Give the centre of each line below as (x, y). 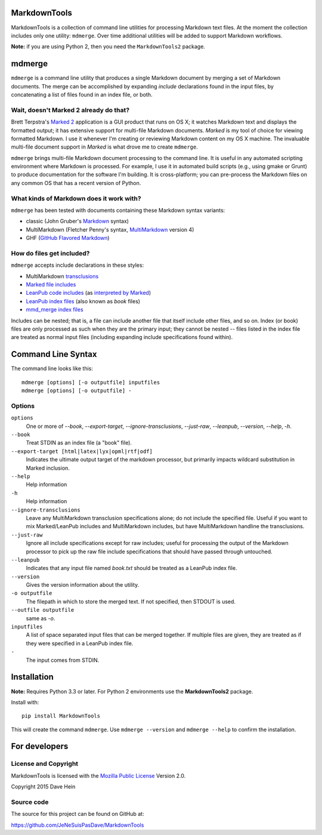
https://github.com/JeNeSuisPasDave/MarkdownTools (78, 825)
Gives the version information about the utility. (83, 585)
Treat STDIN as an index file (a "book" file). (79, 443)
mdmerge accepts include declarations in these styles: (78, 265)
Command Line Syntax (54, 354)
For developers (40, 746)
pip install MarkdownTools (61, 716)
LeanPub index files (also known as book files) (83, 301)
